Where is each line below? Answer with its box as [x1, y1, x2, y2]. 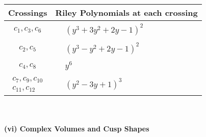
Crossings [8, 7, 47, 18]
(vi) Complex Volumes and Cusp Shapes [4, 123, 149, 134]
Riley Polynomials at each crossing [55, 7, 198, 18]
